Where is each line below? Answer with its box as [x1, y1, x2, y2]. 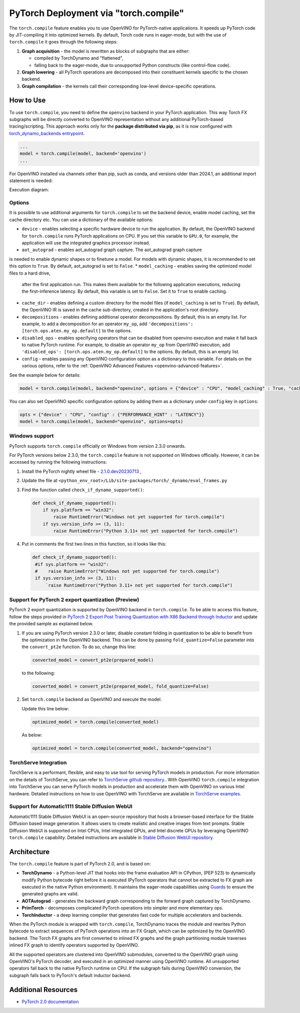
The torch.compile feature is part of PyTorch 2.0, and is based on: [9, 860, 151, 866]
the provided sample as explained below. [9, 621, 93, 627]
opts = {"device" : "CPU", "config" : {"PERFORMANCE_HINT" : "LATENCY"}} [19, 412, 204, 417]
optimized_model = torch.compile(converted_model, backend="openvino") [32, 745, 212, 751]
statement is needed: [9, 178, 53, 184]
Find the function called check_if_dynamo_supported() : [21, 487, 144, 493]
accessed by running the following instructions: [9, 459, 107, 465]
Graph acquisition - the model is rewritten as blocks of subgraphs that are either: [21, 48, 190, 54]
